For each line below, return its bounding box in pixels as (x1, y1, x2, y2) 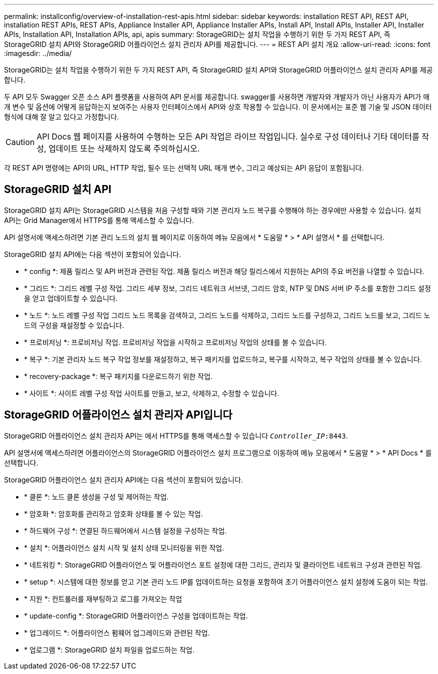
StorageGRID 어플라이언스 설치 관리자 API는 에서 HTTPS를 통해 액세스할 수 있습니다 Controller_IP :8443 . (4, 431, 348, 440)
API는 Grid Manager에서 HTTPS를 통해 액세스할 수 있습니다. (4, 215, 194, 224)
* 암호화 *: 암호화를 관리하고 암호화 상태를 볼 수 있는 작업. (24, 509, 203, 518)
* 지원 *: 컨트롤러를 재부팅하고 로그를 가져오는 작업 (24, 594, 182, 603)
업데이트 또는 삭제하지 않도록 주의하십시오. (48, 143, 200, 153)
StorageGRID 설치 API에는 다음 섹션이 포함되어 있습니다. (4, 249, 181, 258)
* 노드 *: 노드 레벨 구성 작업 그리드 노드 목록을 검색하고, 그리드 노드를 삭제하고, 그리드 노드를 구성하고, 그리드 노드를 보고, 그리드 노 (24, 310, 430, 319)
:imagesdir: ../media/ (4, 49, 72, 57)
